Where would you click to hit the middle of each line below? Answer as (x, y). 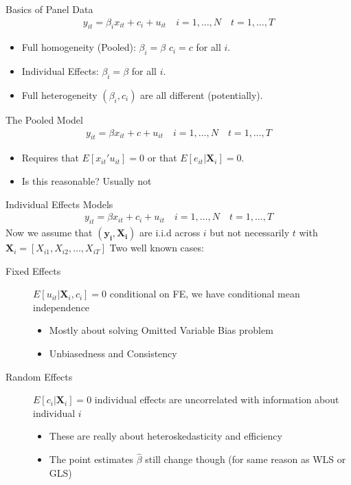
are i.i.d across (170, 233)
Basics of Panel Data (49, 9)
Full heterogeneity (59, 95)
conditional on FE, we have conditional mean (205, 294)
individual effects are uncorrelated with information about (217, 399)
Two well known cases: (157, 248)
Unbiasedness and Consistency (113, 353)
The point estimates (91, 459)
